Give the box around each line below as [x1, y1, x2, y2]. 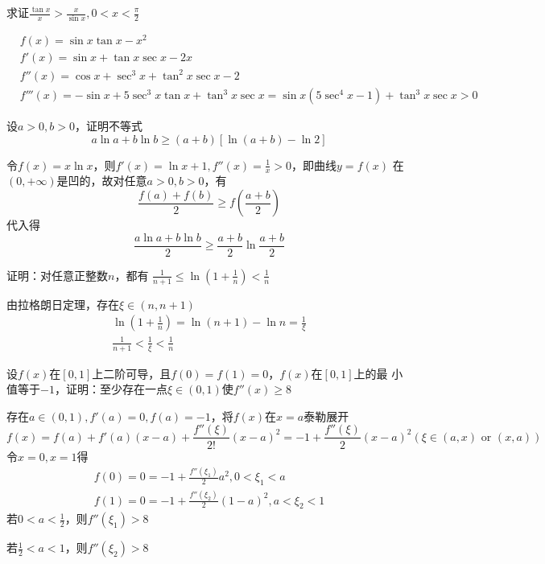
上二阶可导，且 [92, 364, 171, 381]
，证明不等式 [74, 117, 142, 134]
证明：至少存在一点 [65, 381, 167, 397]
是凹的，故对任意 [56, 172, 147, 189]
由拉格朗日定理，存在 [6, 295, 119, 312]
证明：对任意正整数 [6, 266, 108, 283]
